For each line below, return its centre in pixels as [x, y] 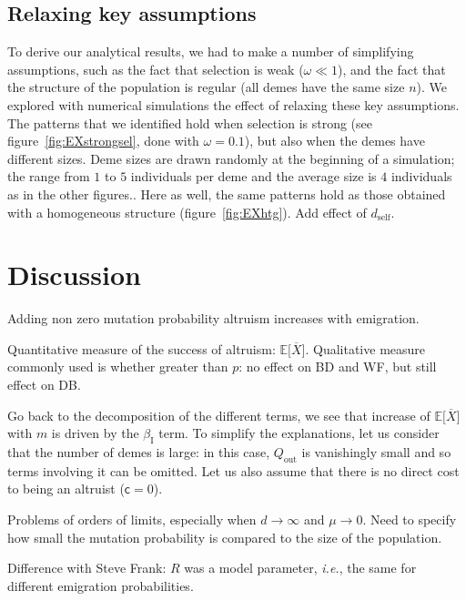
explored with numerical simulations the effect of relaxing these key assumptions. [233, 104]
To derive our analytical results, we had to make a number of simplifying [211, 51]
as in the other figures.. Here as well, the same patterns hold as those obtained [227, 194]
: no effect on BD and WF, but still [338, 367]
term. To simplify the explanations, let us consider [299, 433]
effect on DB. [44, 385]
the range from [49, 176]
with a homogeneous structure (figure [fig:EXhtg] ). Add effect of [187, 212]
